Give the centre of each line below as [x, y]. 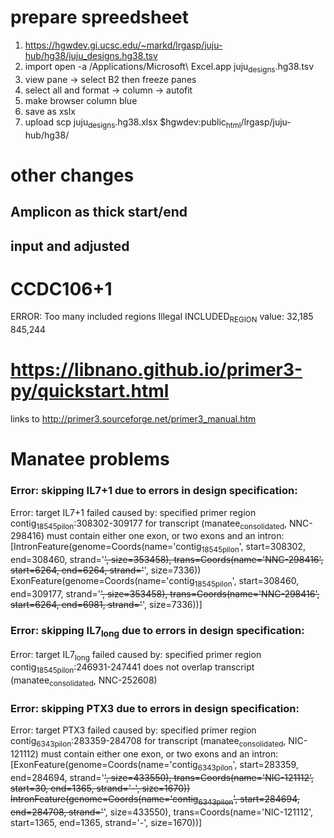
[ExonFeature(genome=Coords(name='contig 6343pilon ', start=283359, [154, 766]
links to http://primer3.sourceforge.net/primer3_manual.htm [133, 419]
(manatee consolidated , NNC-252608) [84, 681]
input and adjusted [70, 246]
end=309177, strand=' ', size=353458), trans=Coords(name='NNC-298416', [165, 594]
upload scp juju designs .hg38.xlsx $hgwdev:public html [133, 123]
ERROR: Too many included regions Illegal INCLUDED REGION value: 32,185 [162, 318]
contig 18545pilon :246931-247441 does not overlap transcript [132, 668]
